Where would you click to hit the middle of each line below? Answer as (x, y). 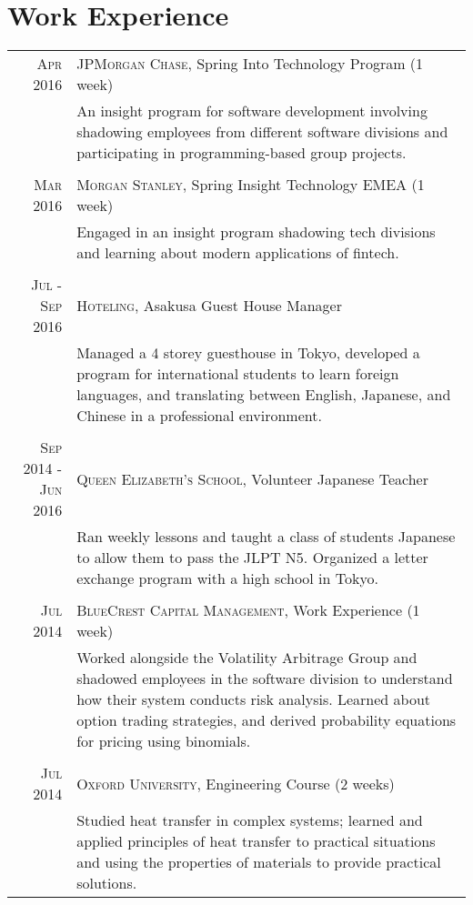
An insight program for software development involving (252, 111)
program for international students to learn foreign (238, 374)
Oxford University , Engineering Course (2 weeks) (236, 783)
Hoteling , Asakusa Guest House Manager (209, 306)
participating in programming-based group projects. (242, 153)
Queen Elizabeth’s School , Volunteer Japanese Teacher (252, 478)
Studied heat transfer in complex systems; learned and (250, 820)
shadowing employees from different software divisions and (262, 132)
